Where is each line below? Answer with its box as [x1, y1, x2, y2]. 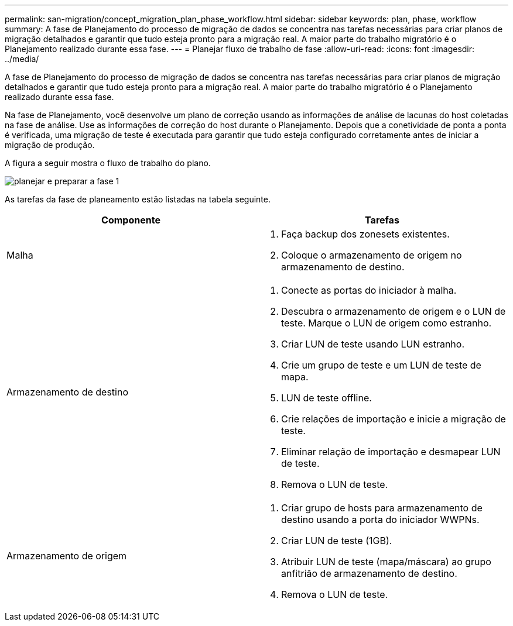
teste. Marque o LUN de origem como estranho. [281, 317, 492, 329]
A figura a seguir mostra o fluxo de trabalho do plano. [5, 158, 211, 168]
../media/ [5, 54, 39, 64]
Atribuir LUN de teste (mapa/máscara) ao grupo [281, 556, 491, 567]
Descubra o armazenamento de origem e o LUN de [281, 305, 506, 317]
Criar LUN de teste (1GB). [281, 535, 392, 546]
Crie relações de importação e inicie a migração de [281, 413, 506, 425]
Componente [101, 214, 160, 226]
